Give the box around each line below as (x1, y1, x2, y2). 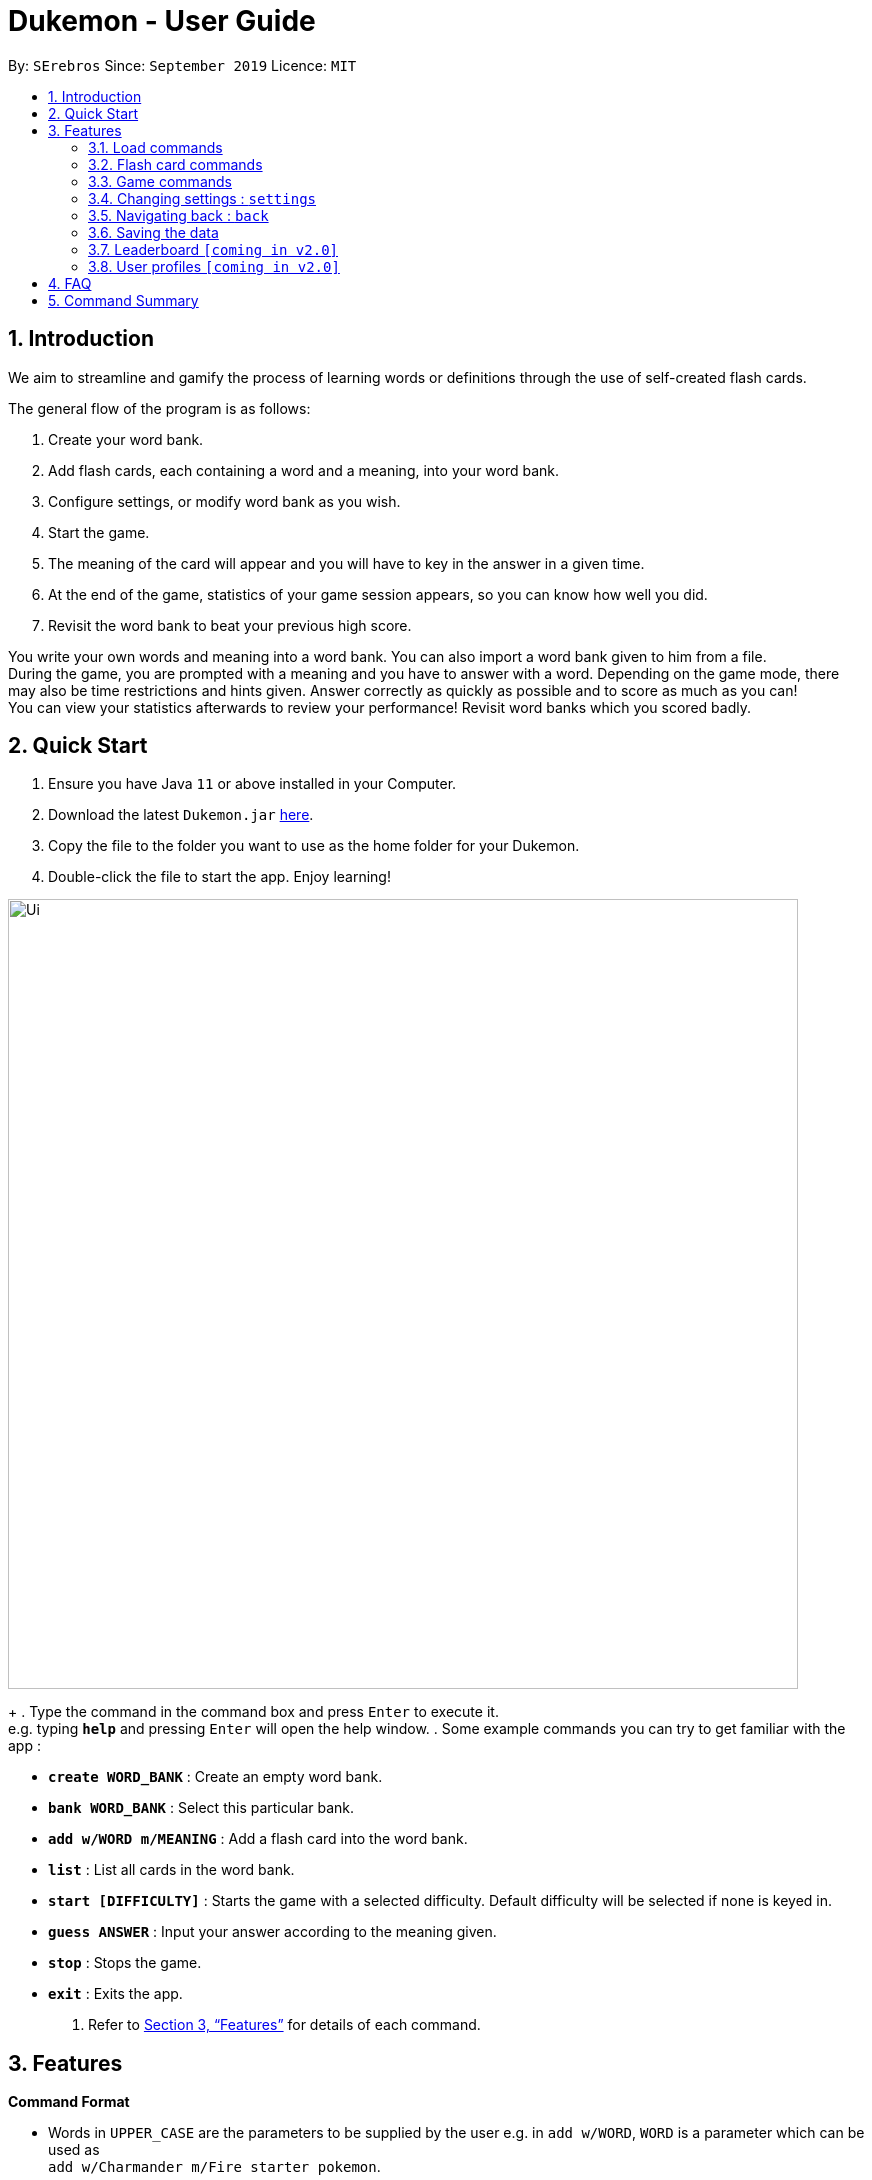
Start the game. (48, 523, 150, 541)
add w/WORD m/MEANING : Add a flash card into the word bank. (48, 1830, 468, 1848)
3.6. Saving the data (88, 223, 219, 241)
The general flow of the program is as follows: (8, 399, 311, 417)
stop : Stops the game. (48, 1954, 202, 1972)
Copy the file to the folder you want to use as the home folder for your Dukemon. (48, 837, 580, 855)
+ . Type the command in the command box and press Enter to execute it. (8, 1703, 499, 1721)
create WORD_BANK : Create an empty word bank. (48, 1768, 383, 1786)
